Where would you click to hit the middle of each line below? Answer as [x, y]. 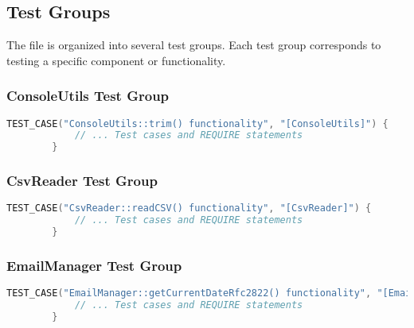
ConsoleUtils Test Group [88, 96]
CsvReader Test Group [82, 181]
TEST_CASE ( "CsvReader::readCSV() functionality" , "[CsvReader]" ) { [189, 208]
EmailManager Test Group [94, 265]
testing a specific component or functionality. [116, 60]
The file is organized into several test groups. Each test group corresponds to [194, 45]
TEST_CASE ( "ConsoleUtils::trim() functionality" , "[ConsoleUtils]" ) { [197, 123]
